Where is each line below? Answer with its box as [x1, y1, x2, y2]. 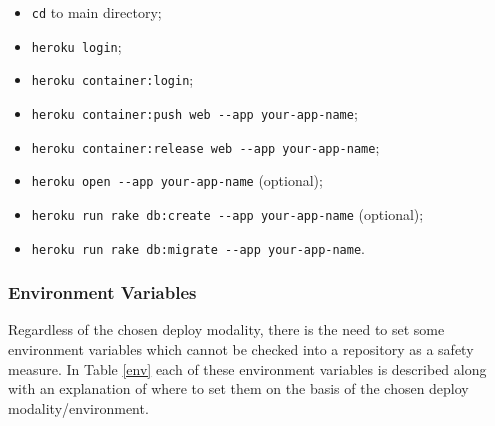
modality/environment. [8, 397, 149, 418]
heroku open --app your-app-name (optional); [31, 170, 323, 191]
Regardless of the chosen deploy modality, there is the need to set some [8, 319, 445, 340]
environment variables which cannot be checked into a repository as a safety [8, 339, 474, 360]
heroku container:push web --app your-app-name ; [31, 102, 358, 123]
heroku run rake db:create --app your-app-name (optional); [31, 203, 424, 224]
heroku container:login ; [31, 69, 194, 90]
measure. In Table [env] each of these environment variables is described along [8, 358, 487, 379]
